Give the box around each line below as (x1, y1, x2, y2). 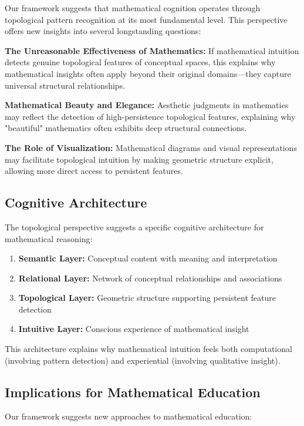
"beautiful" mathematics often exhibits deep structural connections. (5, 122, 247, 134)
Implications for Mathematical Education (5, 383, 261, 401)
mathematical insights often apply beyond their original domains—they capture (5, 67, 291, 79)
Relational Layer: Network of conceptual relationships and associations (18, 271, 282, 284)
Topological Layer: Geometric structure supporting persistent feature (18, 291, 276, 304)
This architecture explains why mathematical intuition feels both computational (5, 343, 292, 355)
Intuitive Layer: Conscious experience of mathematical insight (18, 323, 249, 335)
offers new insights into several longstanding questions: (5, 25, 201, 37)
